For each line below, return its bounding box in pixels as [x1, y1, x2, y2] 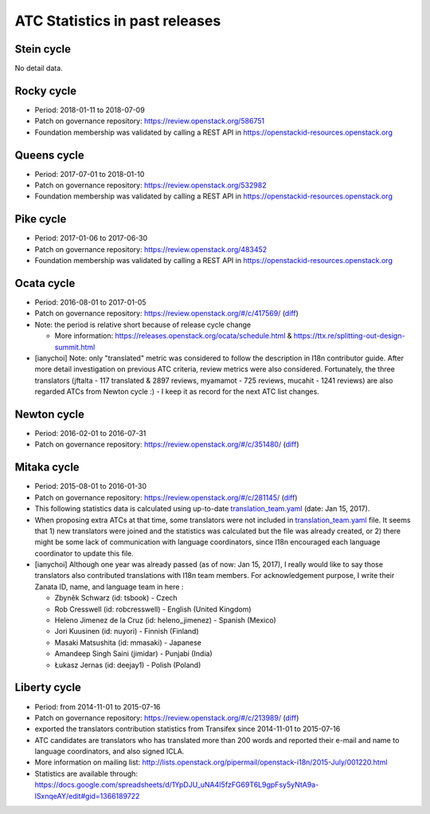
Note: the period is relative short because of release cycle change [34, 320, 252, 329]
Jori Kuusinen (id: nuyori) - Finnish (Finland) [54, 627, 199, 636]
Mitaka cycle [14, 461, 80, 474]
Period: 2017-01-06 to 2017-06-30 [34, 234, 148, 243]
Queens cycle [14, 148, 85, 162]
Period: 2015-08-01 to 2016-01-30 [34, 482, 147, 491]
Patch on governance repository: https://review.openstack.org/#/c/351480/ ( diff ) [34, 439, 299, 450]
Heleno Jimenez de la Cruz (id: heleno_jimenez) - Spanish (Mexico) [54, 615, 276, 625]
